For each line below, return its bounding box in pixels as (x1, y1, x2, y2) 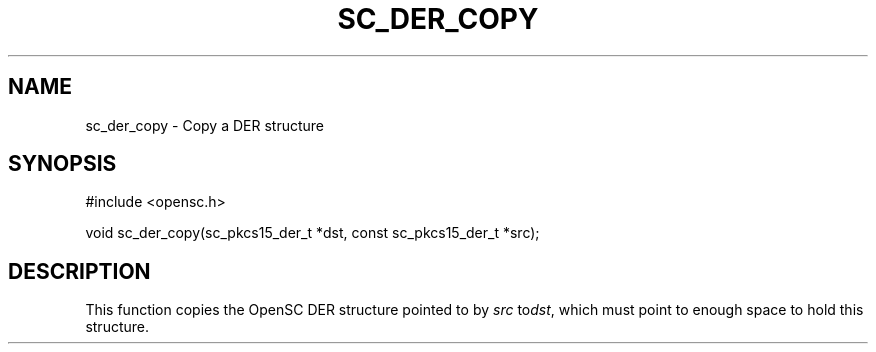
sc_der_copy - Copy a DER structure (85, 116, 324, 134)
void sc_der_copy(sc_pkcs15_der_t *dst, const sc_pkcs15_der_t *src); (85, 224, 540, 242)
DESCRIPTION (8, 258, 151, 284)
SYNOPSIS (8, 151, 117, 177)
